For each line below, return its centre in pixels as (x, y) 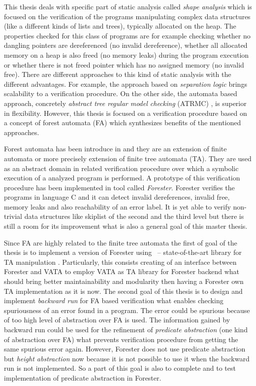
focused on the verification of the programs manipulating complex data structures (127, 16)
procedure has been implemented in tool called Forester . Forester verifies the (119, 187)
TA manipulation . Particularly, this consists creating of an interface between (120, 262)
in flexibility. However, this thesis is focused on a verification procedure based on (126, 113)
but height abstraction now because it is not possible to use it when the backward (127, 358)
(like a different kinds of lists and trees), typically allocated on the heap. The (120, 26)
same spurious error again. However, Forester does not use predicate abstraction (125, 349)
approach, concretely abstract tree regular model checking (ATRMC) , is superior (125, 103)
